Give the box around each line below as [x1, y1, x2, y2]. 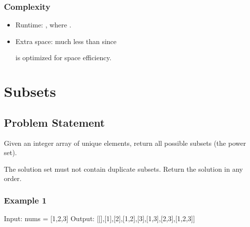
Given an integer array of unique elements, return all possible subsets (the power [4, 137, 246, 148]
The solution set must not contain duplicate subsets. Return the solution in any [4, 163, 243, 174]
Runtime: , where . [15, 20, 71, 30]
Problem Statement [4, 114, 105, 130]
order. [4, 173, 22, 183]
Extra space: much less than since [15, 36, 117, 46]
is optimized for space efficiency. [15, 52, 112, 63]
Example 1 [4, 194, 47, 206]
